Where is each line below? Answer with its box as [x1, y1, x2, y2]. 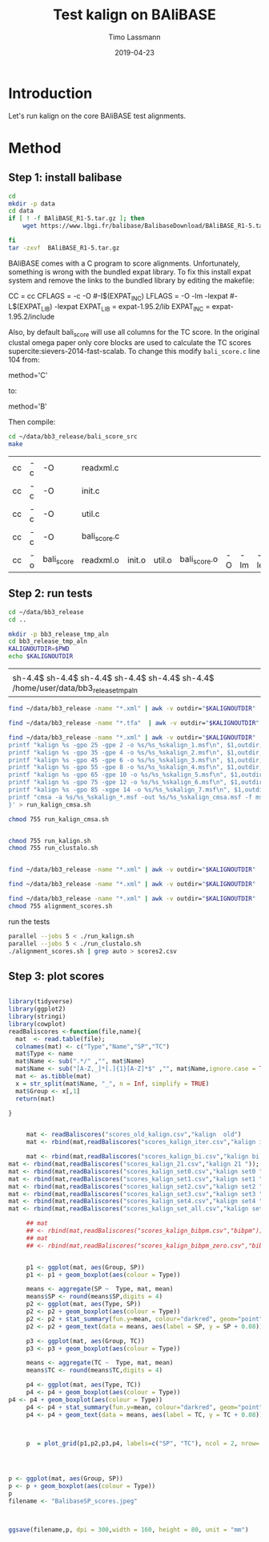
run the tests [8, 917, 50, 926]
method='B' [8, 401, 48, 411]
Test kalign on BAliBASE [53, 6, 216, 24]
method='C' [8, 371, 48, 380]
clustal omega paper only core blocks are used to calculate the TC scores [8, 338, 252, 348]
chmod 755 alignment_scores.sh [8, 901, 113, 910]
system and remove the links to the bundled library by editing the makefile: [8, 275, 255, 285]
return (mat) [15, 1094, 56, 1103]
